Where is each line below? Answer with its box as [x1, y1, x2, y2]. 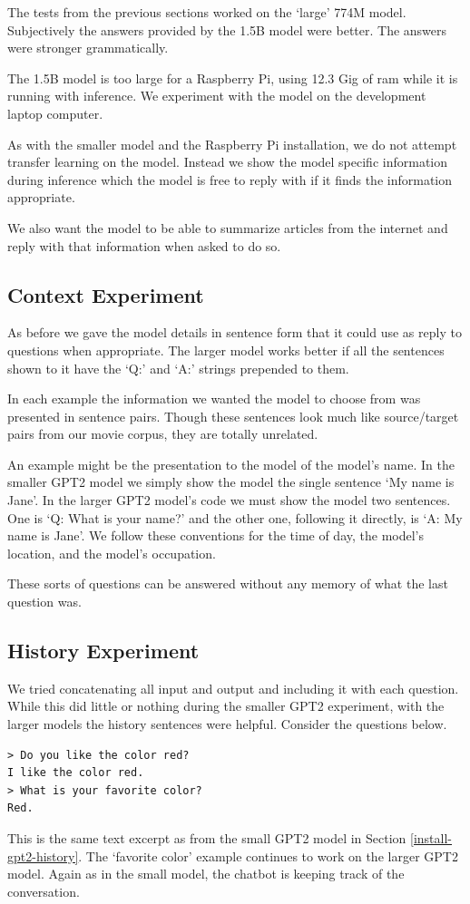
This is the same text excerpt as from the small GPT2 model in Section [7, 829, 406, 847]
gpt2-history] [7, 846, 79, 865]
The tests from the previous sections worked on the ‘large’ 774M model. [7, 3, 406, 21]
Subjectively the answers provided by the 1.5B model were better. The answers [7, 20, 447, 39]
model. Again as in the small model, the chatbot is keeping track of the [7, 864, 405, 883]
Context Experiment [7, 280, 204, 308]
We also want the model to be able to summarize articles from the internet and [7, 218, 448, 237]
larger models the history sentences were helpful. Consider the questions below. [7, 714, 447, 734]
